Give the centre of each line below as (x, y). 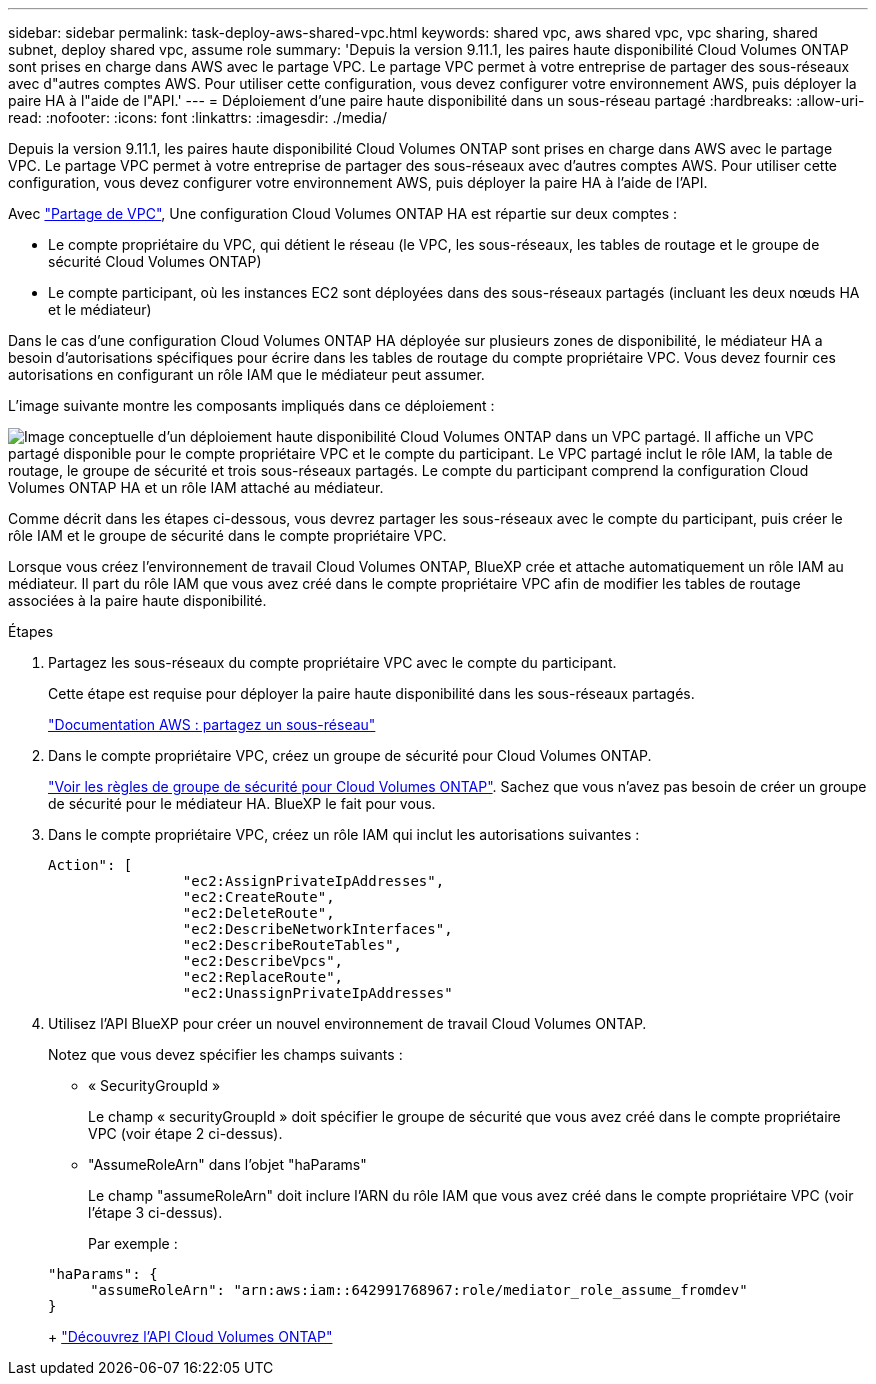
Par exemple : (133, 1243)
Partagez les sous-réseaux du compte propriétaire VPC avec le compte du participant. (332, 662)
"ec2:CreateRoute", (258, 897)
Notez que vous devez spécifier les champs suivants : (225, 1054)
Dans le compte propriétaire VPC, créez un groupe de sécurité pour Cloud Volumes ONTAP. (350, 755)
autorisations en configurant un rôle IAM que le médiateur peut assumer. (246, 374)
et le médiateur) (100, 309)
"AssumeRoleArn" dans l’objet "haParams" (227, 1164)
